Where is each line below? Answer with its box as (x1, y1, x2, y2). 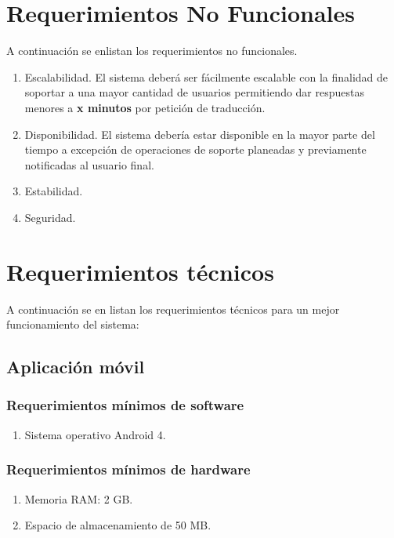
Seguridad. (24, 209, 76, 225)
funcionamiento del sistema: (6, 316, 139, 333)
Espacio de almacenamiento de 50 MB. (24, 517, 211, 533)
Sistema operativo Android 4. (24, 426, 166, 442)
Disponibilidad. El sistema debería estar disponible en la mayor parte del (24, 125, 375, 142)
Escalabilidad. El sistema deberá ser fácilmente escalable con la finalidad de (24, 68, 389, 85)
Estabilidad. (24, 183, 83, 199)
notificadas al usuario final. (24, 156, 154, 173)
